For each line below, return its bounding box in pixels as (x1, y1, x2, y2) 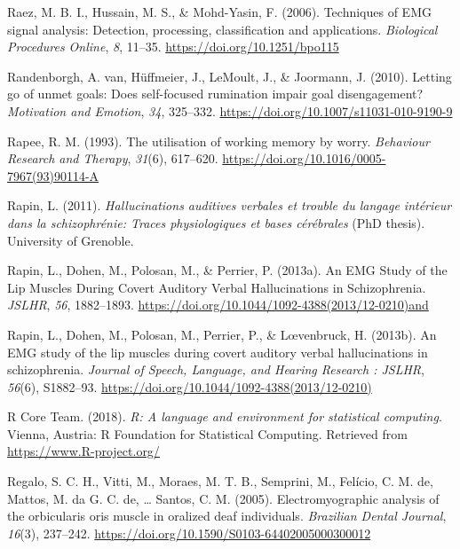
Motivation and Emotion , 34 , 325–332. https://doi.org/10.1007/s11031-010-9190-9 (7, 101, 453, 120)
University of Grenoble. (7, 231, 134, 249)
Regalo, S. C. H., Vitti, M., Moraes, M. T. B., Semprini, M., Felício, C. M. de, (7, 472, 433, 490)
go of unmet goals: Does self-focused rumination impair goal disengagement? (7, 84, 424, 103)
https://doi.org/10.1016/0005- (222, 149, 386, 168)
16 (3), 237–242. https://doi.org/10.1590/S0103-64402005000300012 (7, 523, 371, 542)
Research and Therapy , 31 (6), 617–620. (7, 149, 218, 168)
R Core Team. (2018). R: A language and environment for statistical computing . (7, 407, 442, 426)
